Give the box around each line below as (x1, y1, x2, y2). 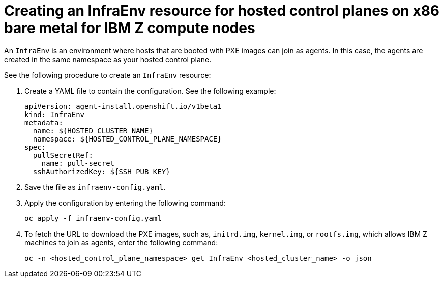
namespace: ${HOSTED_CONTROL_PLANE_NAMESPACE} (33, 134, 222, 143)
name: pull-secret (41, 159, 115, 167)
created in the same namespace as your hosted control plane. (4, 54, 212, 64)
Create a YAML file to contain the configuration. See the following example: (24, 86, 276, 95)
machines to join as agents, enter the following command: (24, 238, 218, 247)
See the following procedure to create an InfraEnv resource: (4, 70, 211, 79)
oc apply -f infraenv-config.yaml (24, 214, 162, 222)
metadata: (24, 118, 63, 127)
